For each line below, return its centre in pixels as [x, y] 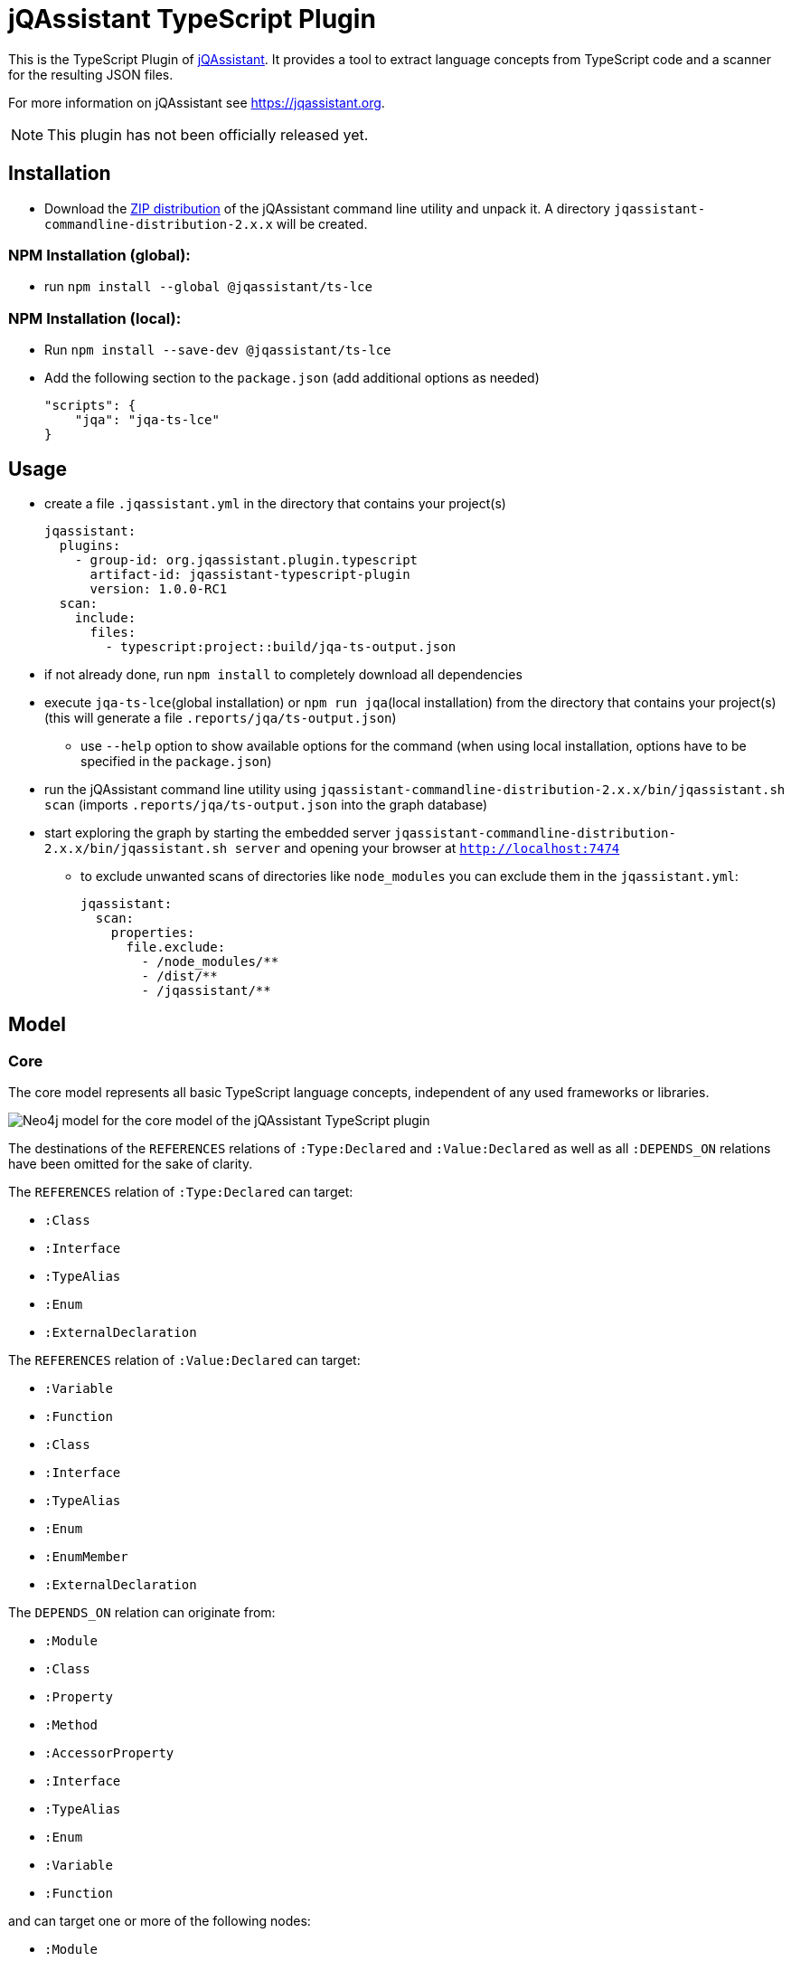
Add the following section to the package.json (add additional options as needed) [292, 378]
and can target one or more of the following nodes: [160, 1921]
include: [105, 617]
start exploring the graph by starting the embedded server [218, 832]
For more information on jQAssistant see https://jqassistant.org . [197, 102]
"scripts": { [90, 406]
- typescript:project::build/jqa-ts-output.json [281, 646]
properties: [153, 932]
